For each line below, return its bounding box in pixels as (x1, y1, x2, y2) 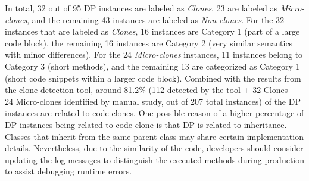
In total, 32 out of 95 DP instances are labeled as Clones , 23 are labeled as (5, 2, 278, 14)
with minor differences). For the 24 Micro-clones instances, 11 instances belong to (5, 48, 303, 61)
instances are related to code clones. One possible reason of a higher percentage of (5, 107, 304, 119)
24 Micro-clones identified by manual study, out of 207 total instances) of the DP (5, 95, 301, 107)
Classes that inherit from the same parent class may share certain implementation (5, 130, 304, 142)
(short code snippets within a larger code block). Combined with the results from (5, 71, 301, 84)
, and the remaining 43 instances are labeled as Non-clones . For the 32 (27, 13, 285, 26)
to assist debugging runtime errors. (5, 165, 132, 177)
